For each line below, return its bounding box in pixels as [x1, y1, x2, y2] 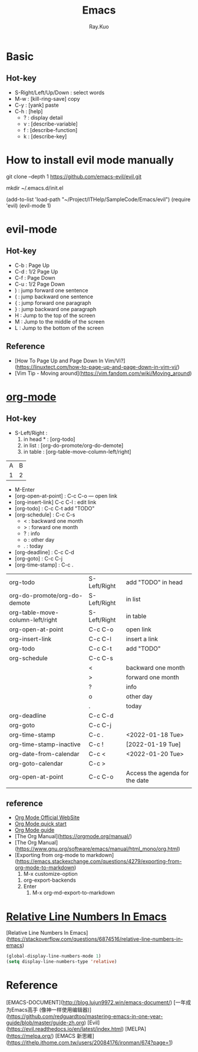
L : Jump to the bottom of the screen [14, 324, 104, 331]
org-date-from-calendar [9, 750, 80, 758]
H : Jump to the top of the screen [14, 312, 95, 319]
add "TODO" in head [126, 578, 183, 586]
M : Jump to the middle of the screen [14, 318, 105, 325]
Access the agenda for [126, 769, 189, 777]
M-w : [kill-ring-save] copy [14, 95, 80, 102]
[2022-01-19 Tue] [126, 740, 181, 748]
